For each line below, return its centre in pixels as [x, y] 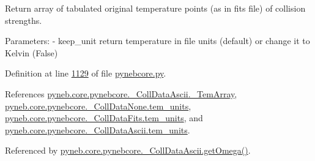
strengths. [24, 20]
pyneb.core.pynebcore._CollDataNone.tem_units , [98, 106]
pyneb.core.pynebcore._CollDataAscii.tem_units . [98, 129]
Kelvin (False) [31, 52]
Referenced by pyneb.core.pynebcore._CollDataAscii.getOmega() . [128, 150]
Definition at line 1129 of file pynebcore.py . [86, 73]
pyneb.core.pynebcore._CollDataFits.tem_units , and [104, 118]
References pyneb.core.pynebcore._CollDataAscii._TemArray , [121, 93]
